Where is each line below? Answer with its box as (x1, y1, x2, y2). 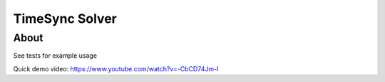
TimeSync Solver (13, 11, 117, 26)
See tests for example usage (13, 51, 98, 60)
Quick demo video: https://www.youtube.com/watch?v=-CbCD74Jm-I (13, 64, 219, 73)
